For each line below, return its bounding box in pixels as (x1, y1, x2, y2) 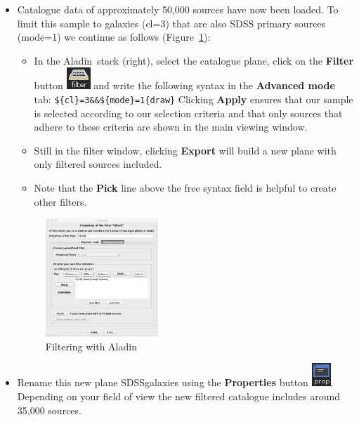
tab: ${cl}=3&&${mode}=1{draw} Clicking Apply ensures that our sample (34, 91, 353, 106)
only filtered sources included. (34, 157, 162, 171)
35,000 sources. (17, 402, 81, 417)
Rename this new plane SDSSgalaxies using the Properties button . (17, 375, 334, 390)
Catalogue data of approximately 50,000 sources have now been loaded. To (17, 2, 339, 16)
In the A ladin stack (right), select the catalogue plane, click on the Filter (34, 53, 354, 67)
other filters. (34, 194, 87, 209)
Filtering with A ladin (45, 338, 137, 353)
